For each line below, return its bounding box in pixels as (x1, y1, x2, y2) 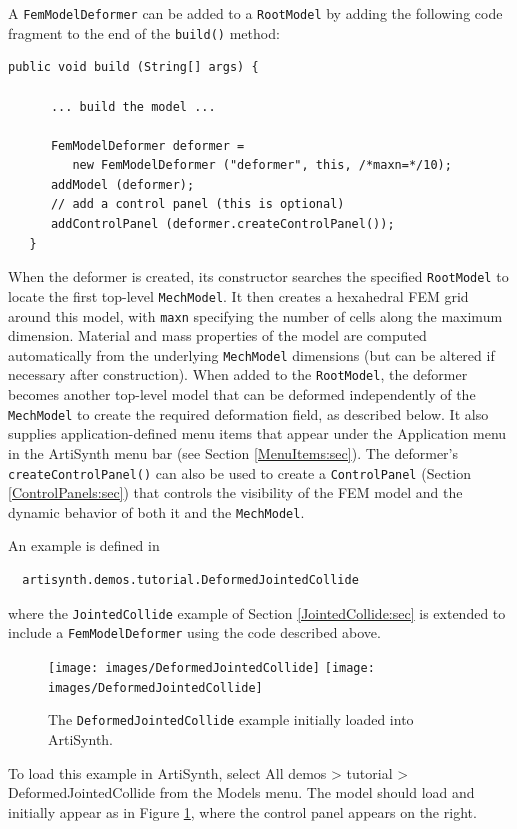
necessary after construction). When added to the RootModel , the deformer (8, 364, 468, 385)
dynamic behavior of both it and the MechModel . (8, 501, 305, 522)
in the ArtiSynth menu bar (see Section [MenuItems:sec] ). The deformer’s (8, 442, 459, 463)
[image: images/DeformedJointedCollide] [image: (48, 660, 375, 675)
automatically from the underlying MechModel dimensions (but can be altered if (8, 344, 495, 365)
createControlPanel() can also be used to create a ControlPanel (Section (8, 462, 471, 483)
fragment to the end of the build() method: (8, 22, 280, 43)
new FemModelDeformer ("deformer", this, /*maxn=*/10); (72, 158, 452, 173)
